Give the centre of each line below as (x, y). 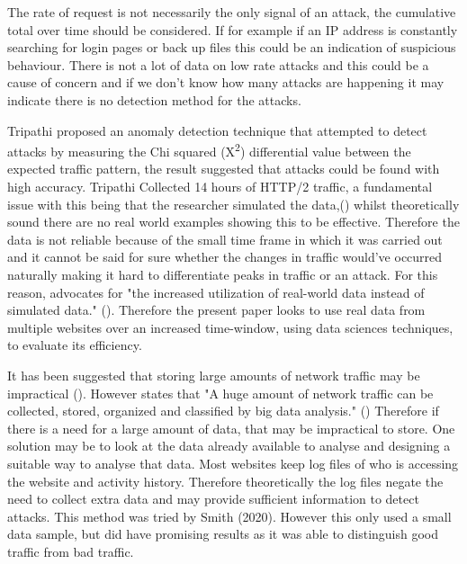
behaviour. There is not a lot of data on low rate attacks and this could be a (218, 64)
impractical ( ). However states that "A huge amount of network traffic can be (220, 393)
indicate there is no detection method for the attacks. (154, 99)
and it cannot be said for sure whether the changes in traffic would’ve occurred (225, 257)
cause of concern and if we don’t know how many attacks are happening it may (226, 82)
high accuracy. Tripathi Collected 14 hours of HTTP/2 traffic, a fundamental (220, 186)
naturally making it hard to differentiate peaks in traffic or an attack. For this (223, 274)
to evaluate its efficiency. (75, 345)
